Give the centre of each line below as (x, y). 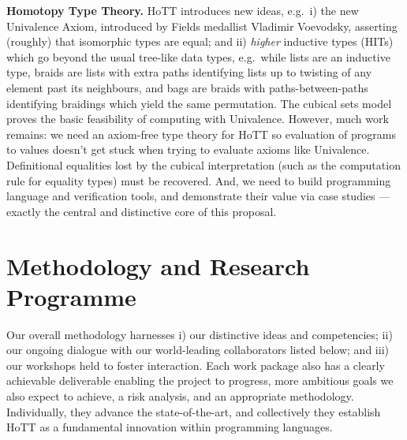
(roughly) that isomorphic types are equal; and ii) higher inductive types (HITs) (200, 41)
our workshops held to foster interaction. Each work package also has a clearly (196, 365)
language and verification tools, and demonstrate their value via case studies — (198, 196)
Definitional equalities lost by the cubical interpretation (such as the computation (203, 164)
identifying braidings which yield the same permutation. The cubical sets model (199, 103)
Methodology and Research (158, 265)
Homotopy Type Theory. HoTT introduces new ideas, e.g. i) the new (183, 10)
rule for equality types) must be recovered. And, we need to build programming (199, 180)
